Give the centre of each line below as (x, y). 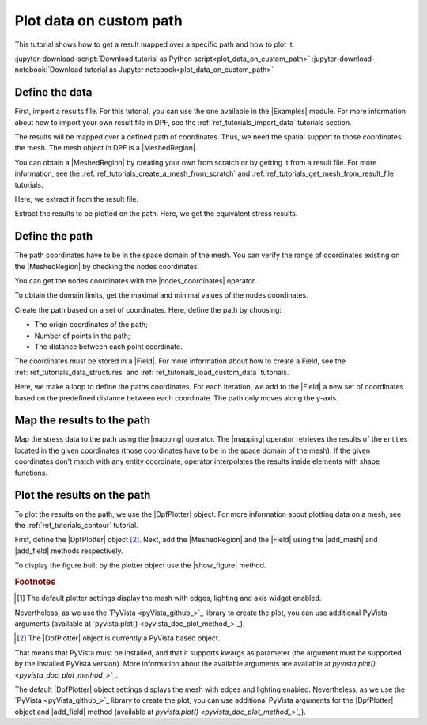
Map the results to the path (83, 421)
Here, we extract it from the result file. (76, 199)
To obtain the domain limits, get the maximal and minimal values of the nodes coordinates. (161, 295)
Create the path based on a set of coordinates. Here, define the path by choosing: (148, 309)
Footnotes (35, 582)
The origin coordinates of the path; (91, 325)
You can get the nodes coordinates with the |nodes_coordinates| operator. (136, 281)
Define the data (53, 92)
